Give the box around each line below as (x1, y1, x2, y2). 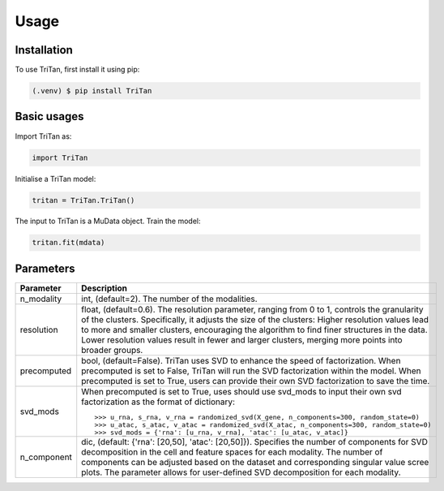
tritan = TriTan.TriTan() (32, 196, 135, 205)
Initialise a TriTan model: (15, 174, 96, 183)
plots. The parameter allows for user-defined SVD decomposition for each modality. (81, 467, 401, 478)
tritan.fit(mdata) (32, 238, 105, 248)
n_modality (19, 293, 62, 304)
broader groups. (81, 344, 143, 355)
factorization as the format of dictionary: (81, 396, 235, 407)
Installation (15, 43, 73, 57)
